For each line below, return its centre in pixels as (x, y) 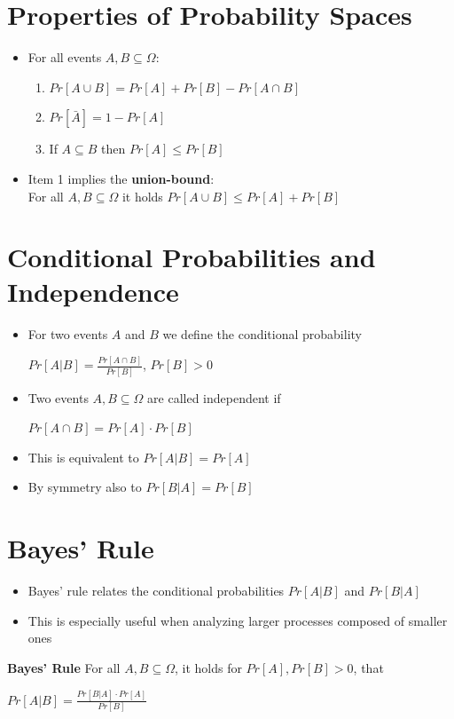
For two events (68, 334)
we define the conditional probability (262, 334)
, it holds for (208, 667)
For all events (65, 57)
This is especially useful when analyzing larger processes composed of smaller (238, 620)
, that (368, 667)
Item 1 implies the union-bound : (121, 178)
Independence (93, 292)
